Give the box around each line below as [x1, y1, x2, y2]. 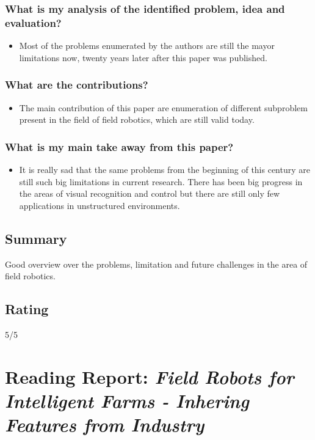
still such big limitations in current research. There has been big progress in [19, 175, 303, 188]
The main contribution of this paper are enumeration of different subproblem [19, 101, 308, 114]
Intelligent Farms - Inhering [5, 387, 249, 413]
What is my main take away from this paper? [5, 139, 234, 154]
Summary [5, 229, 67, 248]
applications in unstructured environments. [19, 199, 180, 211]
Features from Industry [5, 412, 205, 438]
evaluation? [5, 15, 62, 30]
